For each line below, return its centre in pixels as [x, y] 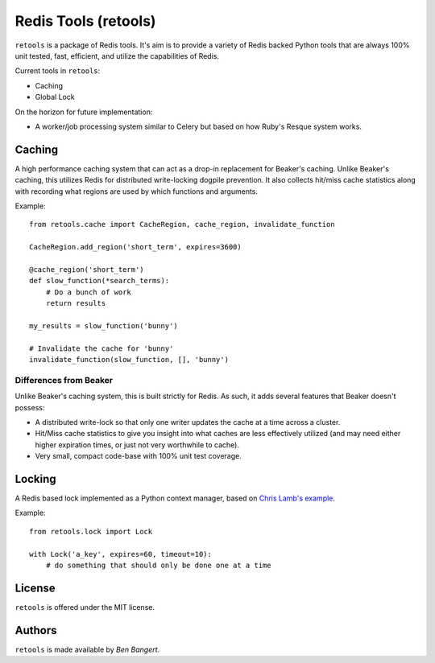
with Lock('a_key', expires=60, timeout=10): [121, 554]
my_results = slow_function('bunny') [104, 325]
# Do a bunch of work [89, 292]
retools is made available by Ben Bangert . [87, 649]
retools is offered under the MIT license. [85, 607]
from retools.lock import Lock [91, 531]
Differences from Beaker [64, 380]
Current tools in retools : [58, 71]
